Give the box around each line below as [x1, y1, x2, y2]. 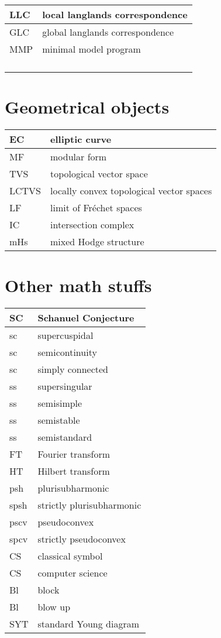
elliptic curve [50, 132, 112, 146]
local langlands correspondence [42, 8, 188, 21]
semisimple [37, 396, 82, 410]
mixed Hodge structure [50, 235, 144, 249]
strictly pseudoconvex [37, 532, 126, 546]
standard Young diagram [37, 617, 140, 631]
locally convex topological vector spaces [50, 184, 212, 198]
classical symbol [37, 549, 103, 563]
